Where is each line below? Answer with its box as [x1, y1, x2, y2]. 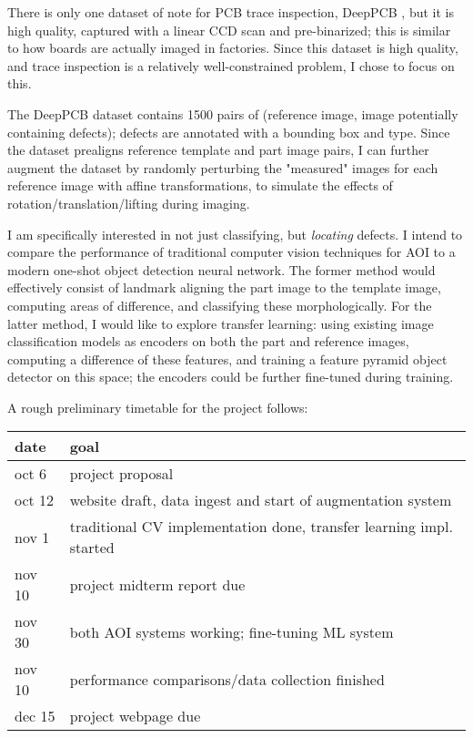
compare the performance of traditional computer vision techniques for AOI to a [7, 242, 456, 261]
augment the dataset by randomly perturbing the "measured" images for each [7, 158, 438, 177]
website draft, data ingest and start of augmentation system [69, 489, 452, 511]
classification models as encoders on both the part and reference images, [7, 332, 409, 351]
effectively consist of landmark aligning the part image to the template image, [7, 278, 441, 297]
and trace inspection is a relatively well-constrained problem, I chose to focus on [7, 56, 455, 75]
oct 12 [15, 489, 55, 511]
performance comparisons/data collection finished [69, 668, 385, 690]
